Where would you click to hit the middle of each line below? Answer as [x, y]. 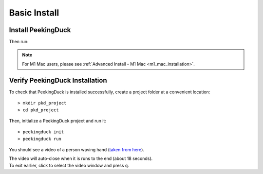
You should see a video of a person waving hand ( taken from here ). [77, 150]
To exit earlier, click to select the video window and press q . [69, 165]
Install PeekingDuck [40, 30]
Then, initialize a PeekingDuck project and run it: [58, 121]
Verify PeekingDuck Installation [58, 80]
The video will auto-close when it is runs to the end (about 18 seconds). [81, 158]
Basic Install [34, 13]
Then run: [19, 42]
